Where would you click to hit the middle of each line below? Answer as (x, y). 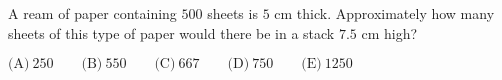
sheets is (232, 13)
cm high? (389, 32)
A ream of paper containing (92, 13)
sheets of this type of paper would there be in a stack (171, 32)
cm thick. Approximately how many (384, 13)
